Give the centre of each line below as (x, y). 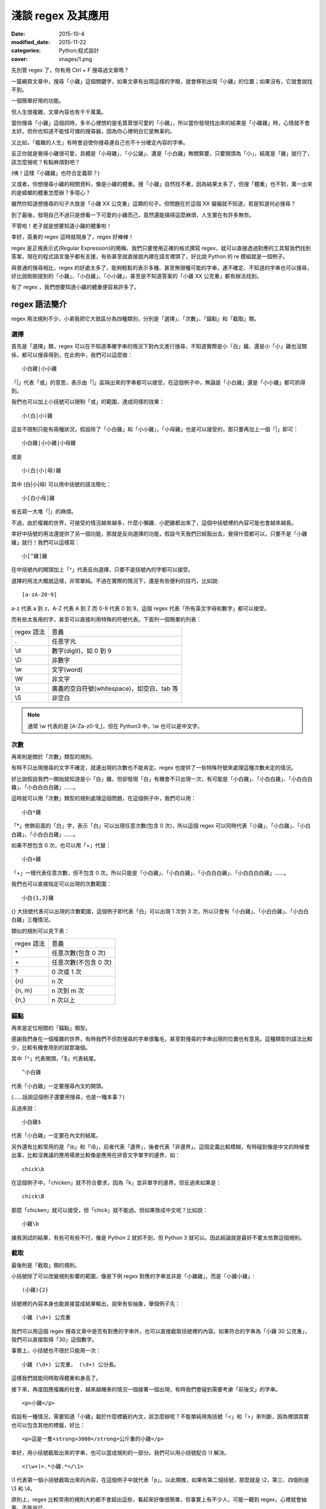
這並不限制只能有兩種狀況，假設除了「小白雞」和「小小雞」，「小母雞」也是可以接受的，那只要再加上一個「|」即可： (155, 429)
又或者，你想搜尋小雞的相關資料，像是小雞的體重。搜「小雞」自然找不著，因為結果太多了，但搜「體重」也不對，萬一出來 (162, 184)
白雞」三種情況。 (32, 920)
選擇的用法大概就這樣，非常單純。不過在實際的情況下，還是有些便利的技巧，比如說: (115, 581)
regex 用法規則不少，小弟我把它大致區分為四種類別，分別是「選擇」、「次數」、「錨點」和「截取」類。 (135, 319)
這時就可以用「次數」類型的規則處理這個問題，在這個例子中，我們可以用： (104, 798)
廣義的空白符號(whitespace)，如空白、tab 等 (115, 689)
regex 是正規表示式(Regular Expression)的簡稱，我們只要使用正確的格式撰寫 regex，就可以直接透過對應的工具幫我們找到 (161, 248)
